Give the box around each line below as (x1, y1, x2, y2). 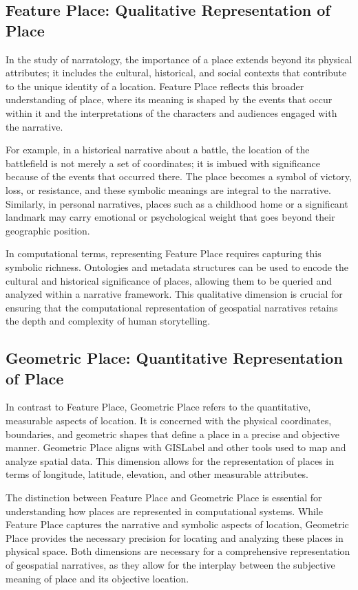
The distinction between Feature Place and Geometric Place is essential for (6, 490, 322, 505)
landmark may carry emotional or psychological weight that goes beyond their (6, 210, 335, 224)
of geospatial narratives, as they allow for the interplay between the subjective (6, 558, 335, 571)
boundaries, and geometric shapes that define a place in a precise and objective (6, 426, 339, 441)
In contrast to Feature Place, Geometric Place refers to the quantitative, (6, 400, 311, 414)
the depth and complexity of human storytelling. (6, 314, 211, 328)
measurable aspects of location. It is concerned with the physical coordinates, (6, 413, 332, 428)
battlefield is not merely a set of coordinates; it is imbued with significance (6, 155, 321, 170)
